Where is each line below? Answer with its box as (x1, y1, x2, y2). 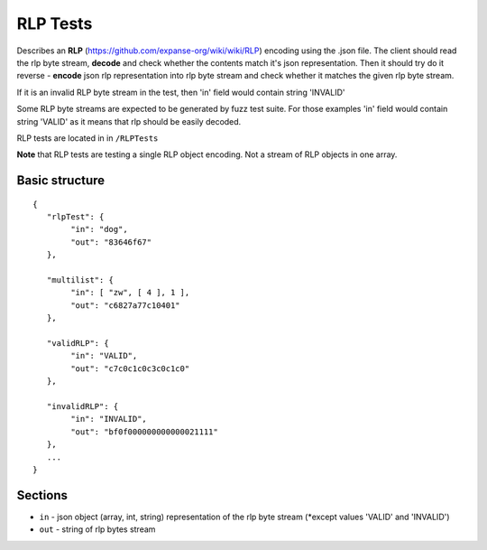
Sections (16, 488, 68, 503)
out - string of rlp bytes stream (39, 524, 156, 535)
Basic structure (16, 172, 106, 189)
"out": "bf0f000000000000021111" (70, 426, 218, 437)
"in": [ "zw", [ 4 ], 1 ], (70, 287, 190, 298)
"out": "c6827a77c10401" (70, 300, 180, 311)
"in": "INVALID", (70, 414, 148, 424)
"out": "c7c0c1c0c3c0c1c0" (70, 363, 190, 374)
